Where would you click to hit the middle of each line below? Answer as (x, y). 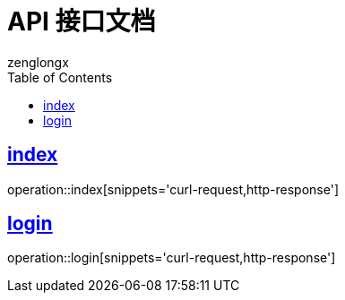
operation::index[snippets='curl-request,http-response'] (173, 189)
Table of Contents (60, 77)
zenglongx (38, 62)
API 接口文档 (82, 21)
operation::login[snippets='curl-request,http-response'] (172, 258)
